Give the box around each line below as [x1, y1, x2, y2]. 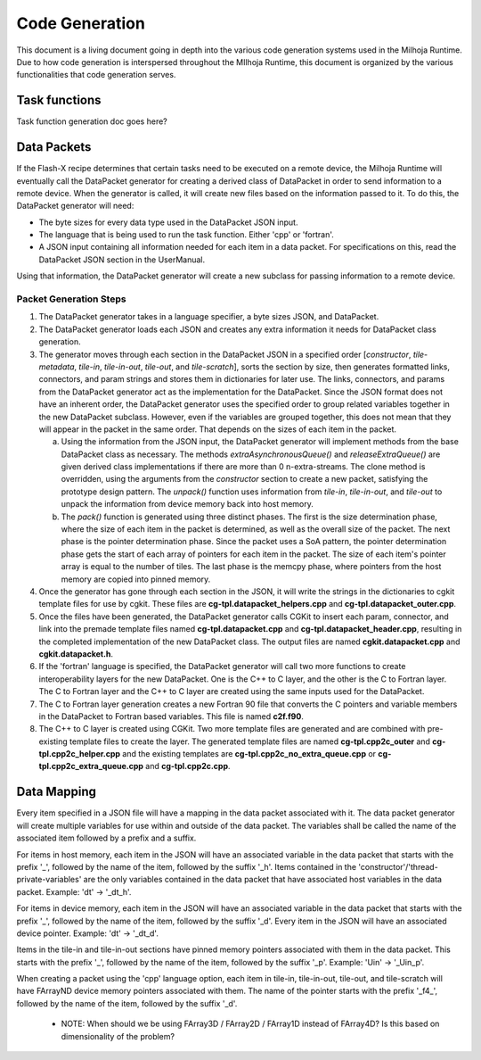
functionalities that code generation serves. [16, 70, 176, 80]
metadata [38, 361, 75, 372]
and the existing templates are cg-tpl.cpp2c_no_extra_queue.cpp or [121, 749, 377, 759]
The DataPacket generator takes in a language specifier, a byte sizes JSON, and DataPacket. [38, 311, 379, 322]
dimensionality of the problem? [61, 1031, 175, 1041]
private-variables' [16, 874, 82, 885]
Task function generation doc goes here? [16, 116, 168, 127]
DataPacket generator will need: [16, 201, 135, 211]
